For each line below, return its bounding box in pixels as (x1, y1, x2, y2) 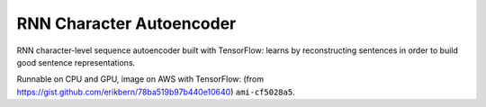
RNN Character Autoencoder (16, 13, 237, 33)
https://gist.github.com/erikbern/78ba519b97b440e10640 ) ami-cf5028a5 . (16, 86, 296, 97)
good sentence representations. (16, 57, 136, 67)
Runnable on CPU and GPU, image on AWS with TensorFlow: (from (16, 74, 265, 85)
